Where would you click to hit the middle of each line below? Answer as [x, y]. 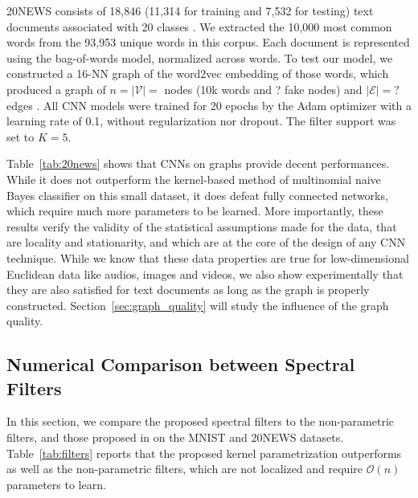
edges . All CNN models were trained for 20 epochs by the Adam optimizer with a [209, 105]
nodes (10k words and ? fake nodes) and [263, 89]
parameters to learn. [56, 484]
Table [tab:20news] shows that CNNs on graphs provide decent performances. [198, 163]
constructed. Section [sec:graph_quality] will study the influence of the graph [198, 305]
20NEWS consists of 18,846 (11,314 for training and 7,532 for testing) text [190, 10]
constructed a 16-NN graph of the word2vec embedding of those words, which [198, 73]
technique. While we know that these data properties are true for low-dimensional [208, 257]
